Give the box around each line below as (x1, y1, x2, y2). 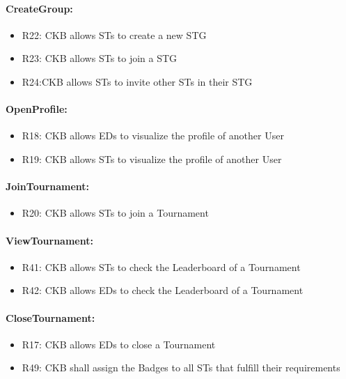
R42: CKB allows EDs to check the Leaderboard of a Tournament (22, 283, 304, 297)
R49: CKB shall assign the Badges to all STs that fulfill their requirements (22, 360, 340, 375)
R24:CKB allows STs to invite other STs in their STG (22, 74, 253, 88)
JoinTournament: (6, 179, 90, 194)
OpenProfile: (6, 102, 68, 116)
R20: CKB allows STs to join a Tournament (22, 206, 209, 220)
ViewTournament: (6, 233, 93, 247)
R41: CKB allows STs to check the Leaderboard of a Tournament (22, 259, 301, 274)
